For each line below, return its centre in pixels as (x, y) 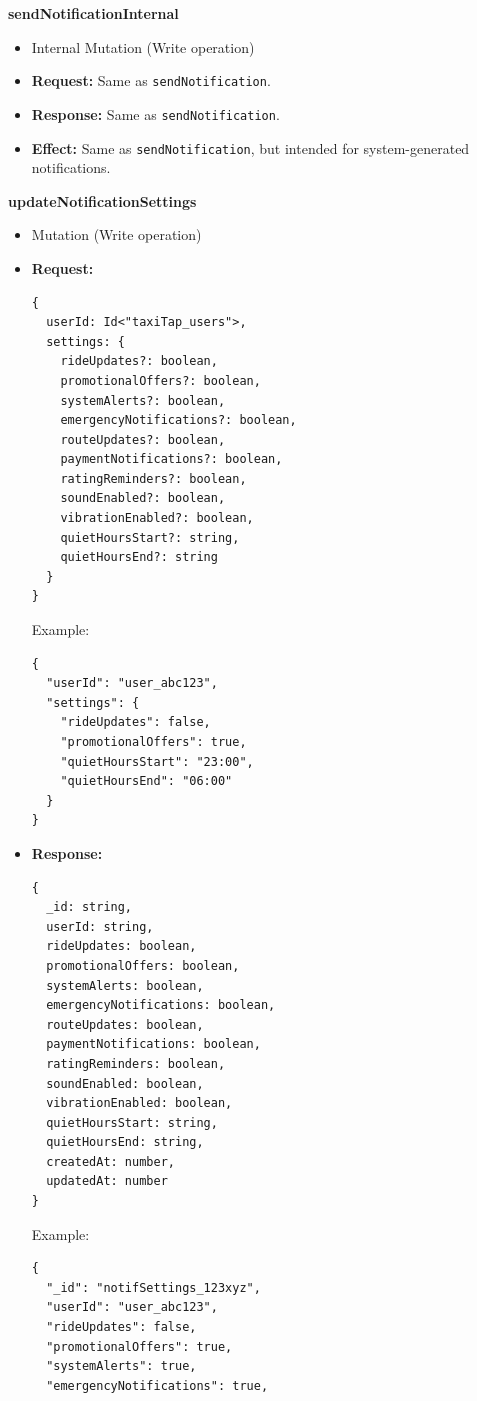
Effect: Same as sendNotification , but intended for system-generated (250, 147)
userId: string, (100, 926)
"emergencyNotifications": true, (157, 1385)
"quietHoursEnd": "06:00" (146, 781)
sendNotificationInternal (93, 13)
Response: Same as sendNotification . (155, 113)
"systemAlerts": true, (121, 1366)
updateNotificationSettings (102, 200)
